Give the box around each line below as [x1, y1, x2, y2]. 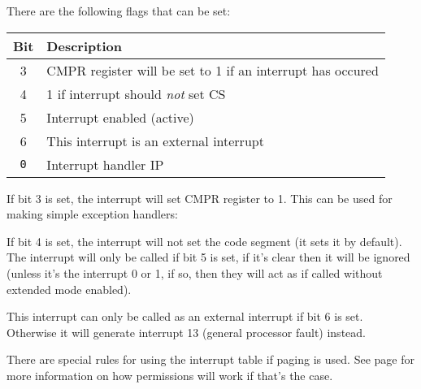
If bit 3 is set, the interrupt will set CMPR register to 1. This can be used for [7, 189, 393, 206]
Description [46, 36, 122, 55]
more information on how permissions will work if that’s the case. [7, 366, 333, 383]
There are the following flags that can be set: [7, 2, 231, 19]
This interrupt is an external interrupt [46, 131, 264, 150]
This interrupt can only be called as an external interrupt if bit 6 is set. [7, 308, 363, 325]
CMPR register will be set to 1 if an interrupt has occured [46, 60, 379, 80]
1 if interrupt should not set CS [46, 84, 226, 103]
